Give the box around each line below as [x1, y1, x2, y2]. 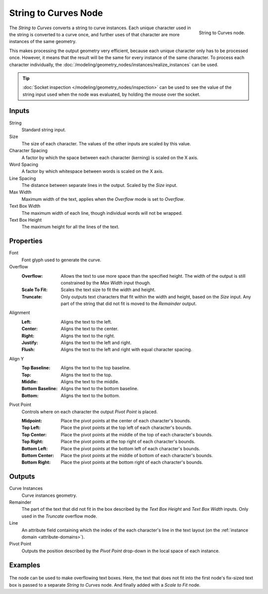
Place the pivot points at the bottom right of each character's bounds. [61, 459, 203, 466]
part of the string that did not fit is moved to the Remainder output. [61, 300, 197, 307]
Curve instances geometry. [21, 492, 77, 498]
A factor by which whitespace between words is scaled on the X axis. [21, 169, 164, 175]
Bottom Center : [21, 452, 54, 458]
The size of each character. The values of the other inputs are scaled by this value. [21, 140, 191, 146]
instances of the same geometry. [9, 39, 77, 45]
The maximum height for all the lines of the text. [21, 224, 120, 230]
